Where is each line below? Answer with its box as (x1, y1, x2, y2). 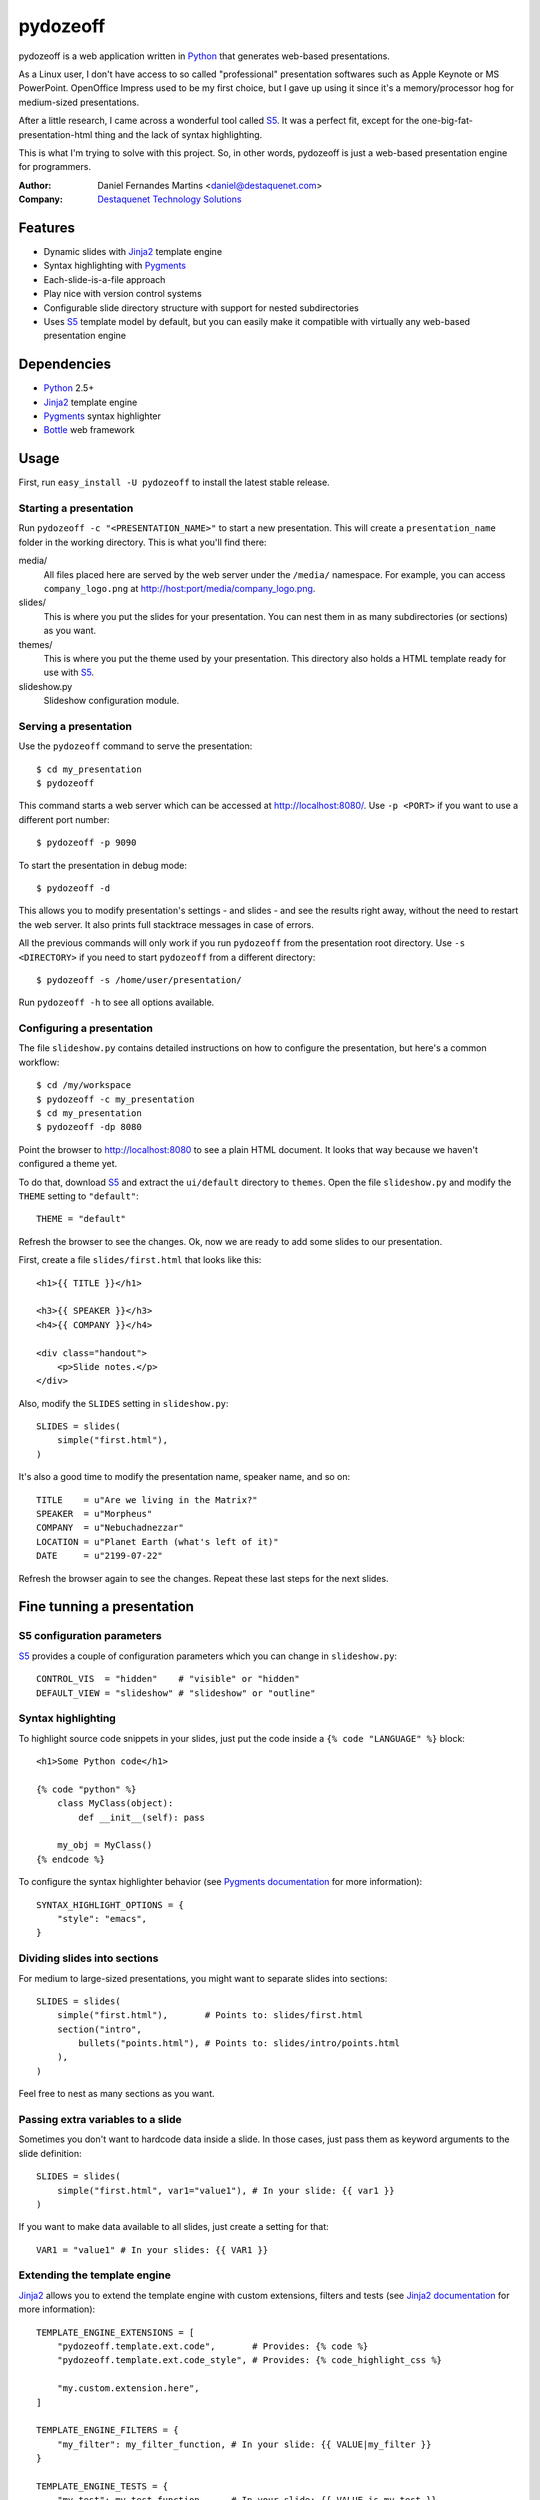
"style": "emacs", (56, 1913, 148, 1924)
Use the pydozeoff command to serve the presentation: (18, 740, 253, 752)
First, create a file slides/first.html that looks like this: (18, 1254, 262, 1266)
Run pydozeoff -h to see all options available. (18, 996, 215, 1009)
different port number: (18, 813, 110, 825)
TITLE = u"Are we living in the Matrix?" (36, 1494, 259, 1505)
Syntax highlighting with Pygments (43, 260, 187, 272)
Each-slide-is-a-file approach (43, 273, 166, 285)
